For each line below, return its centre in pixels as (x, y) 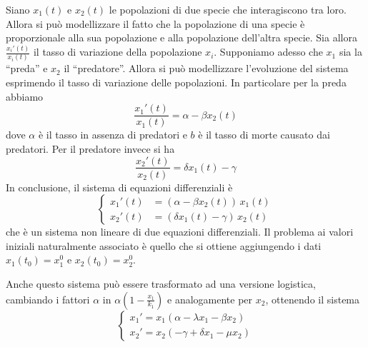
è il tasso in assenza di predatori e (113, 135)
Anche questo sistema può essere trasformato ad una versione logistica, (161, 283)
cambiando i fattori (48, 299)
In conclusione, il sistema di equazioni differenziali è (119, 187)
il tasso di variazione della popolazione (118, 52)
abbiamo (25, 96)
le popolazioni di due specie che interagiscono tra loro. (228, 9)
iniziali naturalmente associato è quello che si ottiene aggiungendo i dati (164, 245)
